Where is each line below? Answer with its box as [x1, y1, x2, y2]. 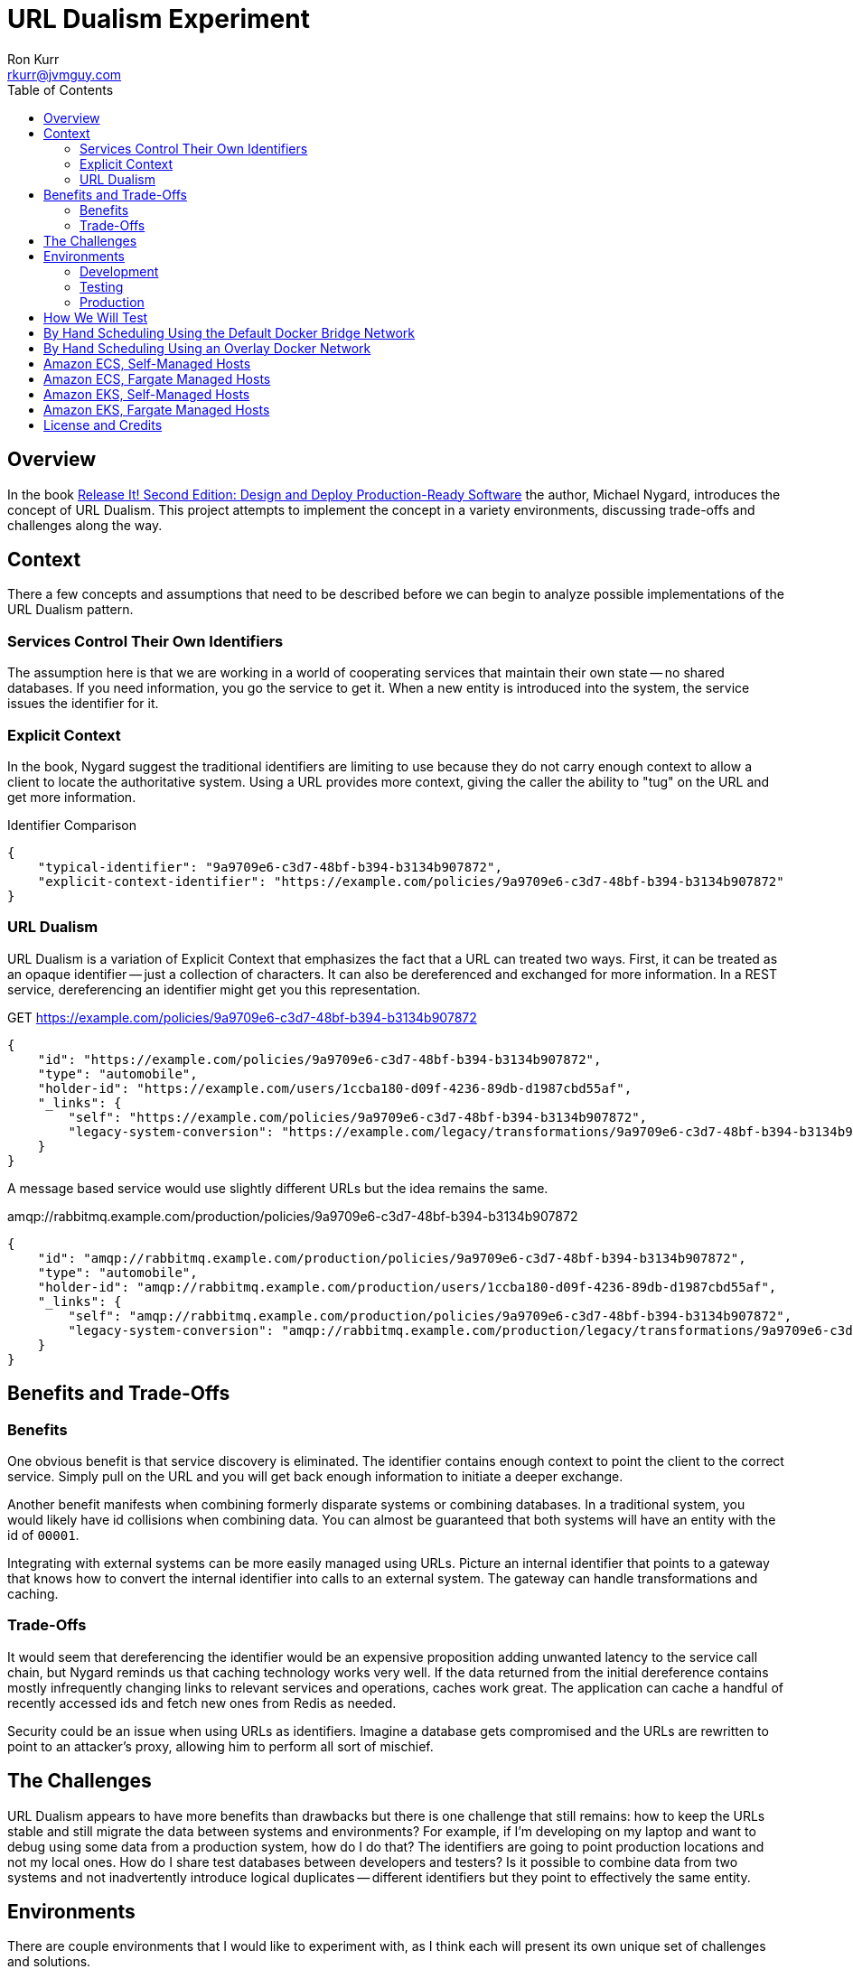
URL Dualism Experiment [7, 4, 310, 34]
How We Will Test [43, 309, 148, 325]
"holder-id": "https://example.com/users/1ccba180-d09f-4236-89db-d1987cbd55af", [37, 1080, 633, 1096]
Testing [80, 278, 124, 294]
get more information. [7, 789, 136, 805]
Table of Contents [7, 81, 114, 98]
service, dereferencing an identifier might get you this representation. [7, 981, 421, 997]
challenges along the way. [7, 517, 163, 533]
